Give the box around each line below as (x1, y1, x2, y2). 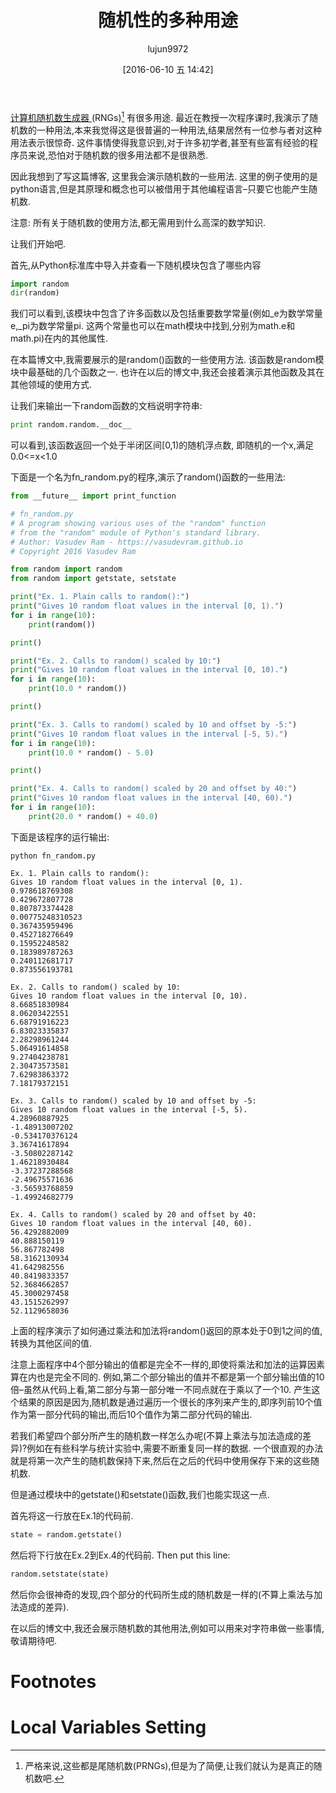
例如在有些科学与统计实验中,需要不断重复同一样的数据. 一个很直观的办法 (26, 1442, 324, 1454)
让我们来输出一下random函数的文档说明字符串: (10, 400, 203, 412)
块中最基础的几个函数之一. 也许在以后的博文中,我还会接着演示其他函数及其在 (10, 366, 325, 378)
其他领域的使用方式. (10, 379, 93, 391)
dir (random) (10, 288, 60, 298)
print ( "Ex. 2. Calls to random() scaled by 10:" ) (10, 656, 222, 666)
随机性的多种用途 (97, 9, 238, 32)
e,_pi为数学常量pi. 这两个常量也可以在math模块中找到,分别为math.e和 (10, 320, 296, 332)
